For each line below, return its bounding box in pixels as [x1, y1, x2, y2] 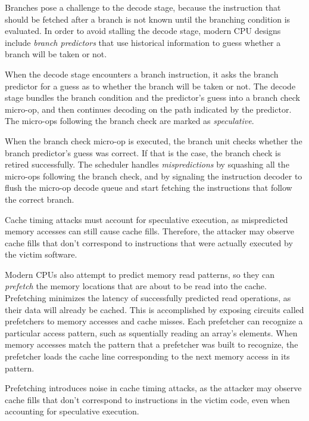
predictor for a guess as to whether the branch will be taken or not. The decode [5, 79, 296, 92]
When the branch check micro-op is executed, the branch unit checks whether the [5, 134, 302, 147]
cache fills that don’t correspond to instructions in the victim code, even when [5, 393, 290, 405]
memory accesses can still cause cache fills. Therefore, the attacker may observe [5, 225, 294, 237]
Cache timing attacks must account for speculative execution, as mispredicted [5, 213, 288, 225]
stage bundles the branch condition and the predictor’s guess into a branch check [5, 91, 300, 104]
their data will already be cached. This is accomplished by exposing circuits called [5, 303, 304, 315]
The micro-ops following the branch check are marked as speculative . [5, 114, 254, 127]
